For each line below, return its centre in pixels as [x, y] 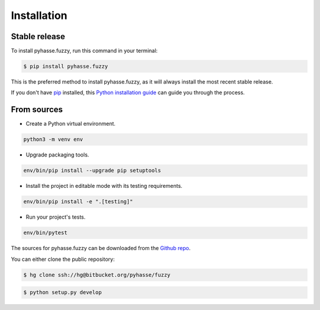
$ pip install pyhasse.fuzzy [66, 66]
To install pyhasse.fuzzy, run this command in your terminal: [84, 51]
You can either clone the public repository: [63, 259]
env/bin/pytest [45, 233]
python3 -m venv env [53, 140]
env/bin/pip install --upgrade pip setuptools [92, 171]
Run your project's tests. [56, 217]
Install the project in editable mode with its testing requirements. [104, 186]
